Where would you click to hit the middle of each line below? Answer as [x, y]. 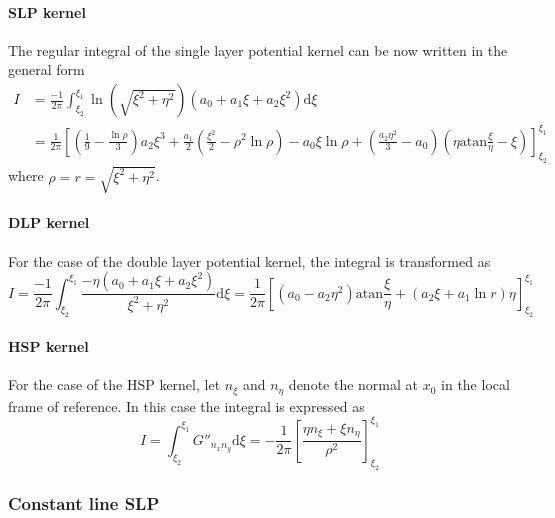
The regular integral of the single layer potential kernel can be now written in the [258, 49]
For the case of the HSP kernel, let [114, 384]
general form [46, 69]
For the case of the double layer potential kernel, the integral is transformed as [249, 260]
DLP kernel [49, 222]
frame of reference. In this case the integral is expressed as [186, 405]
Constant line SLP [84, 503]
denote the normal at [353, 384]
